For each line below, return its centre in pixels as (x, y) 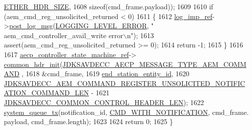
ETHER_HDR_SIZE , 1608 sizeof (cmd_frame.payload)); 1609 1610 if (109, 6)
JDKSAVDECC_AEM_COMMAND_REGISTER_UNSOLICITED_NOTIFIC (125, 83)
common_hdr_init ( (33, 64)
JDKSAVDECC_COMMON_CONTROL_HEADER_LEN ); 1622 (104, 102)
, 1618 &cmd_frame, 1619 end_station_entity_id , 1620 (105, 74)
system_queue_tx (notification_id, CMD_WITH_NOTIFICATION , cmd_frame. (126, 112)
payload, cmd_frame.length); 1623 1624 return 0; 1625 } (89, 121)
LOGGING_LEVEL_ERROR (101, 26)
